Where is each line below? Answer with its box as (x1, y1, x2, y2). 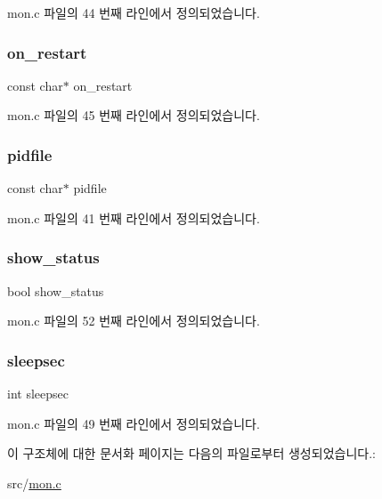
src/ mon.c (7, 473, 61, 492)
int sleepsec (7, 384, 69, 403)
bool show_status (7, 281, 104, 300)
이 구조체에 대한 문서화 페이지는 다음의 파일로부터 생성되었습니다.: (7, 444, 376, 463)
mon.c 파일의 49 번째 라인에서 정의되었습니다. (7, 414, 260, 432)
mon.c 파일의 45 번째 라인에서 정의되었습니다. (7, 106, 260, 125)
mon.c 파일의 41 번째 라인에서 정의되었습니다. (7, 208, 260, 227)
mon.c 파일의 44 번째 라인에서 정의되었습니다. (7, 4, 260, 21)
